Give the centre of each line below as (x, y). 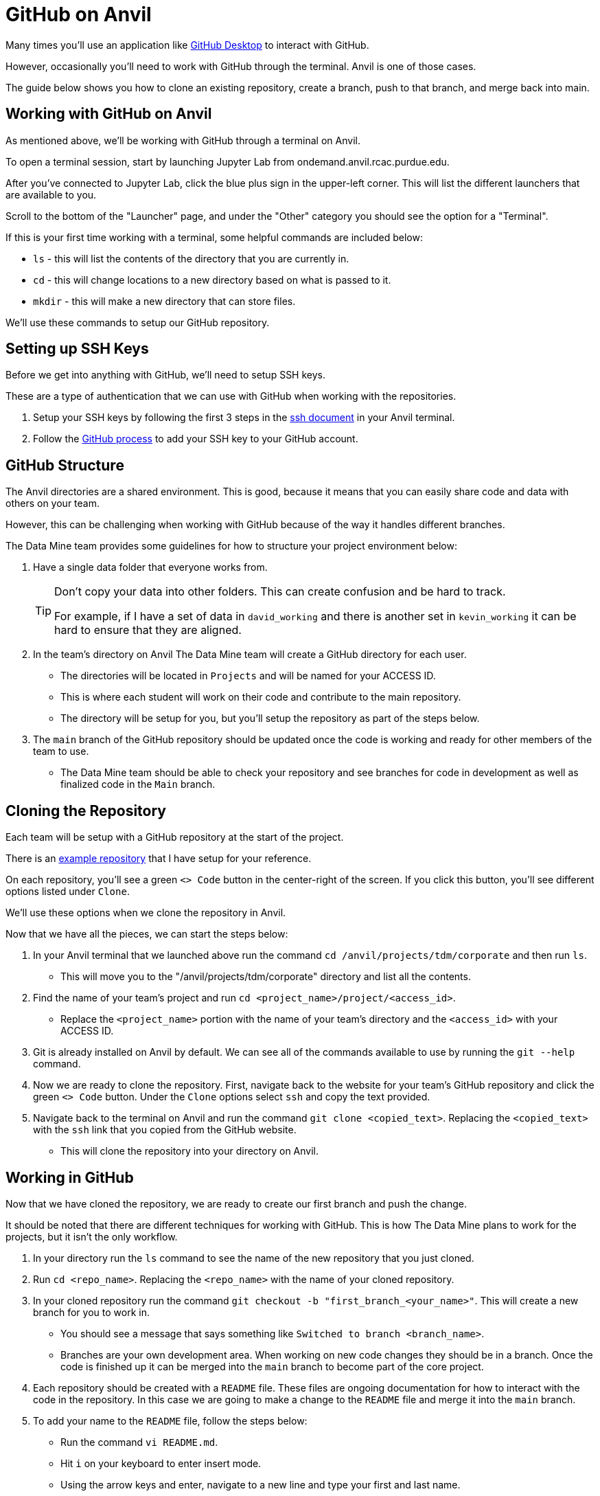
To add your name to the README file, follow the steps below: (170, 1420)
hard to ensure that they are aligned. (148, 630)
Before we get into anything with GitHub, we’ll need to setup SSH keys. (166, 375)
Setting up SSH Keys (77, 349)
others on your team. (53, 503)
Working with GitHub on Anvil (109, 114)
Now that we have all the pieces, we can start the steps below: (147, 934)
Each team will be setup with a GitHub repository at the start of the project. (175, 837)
